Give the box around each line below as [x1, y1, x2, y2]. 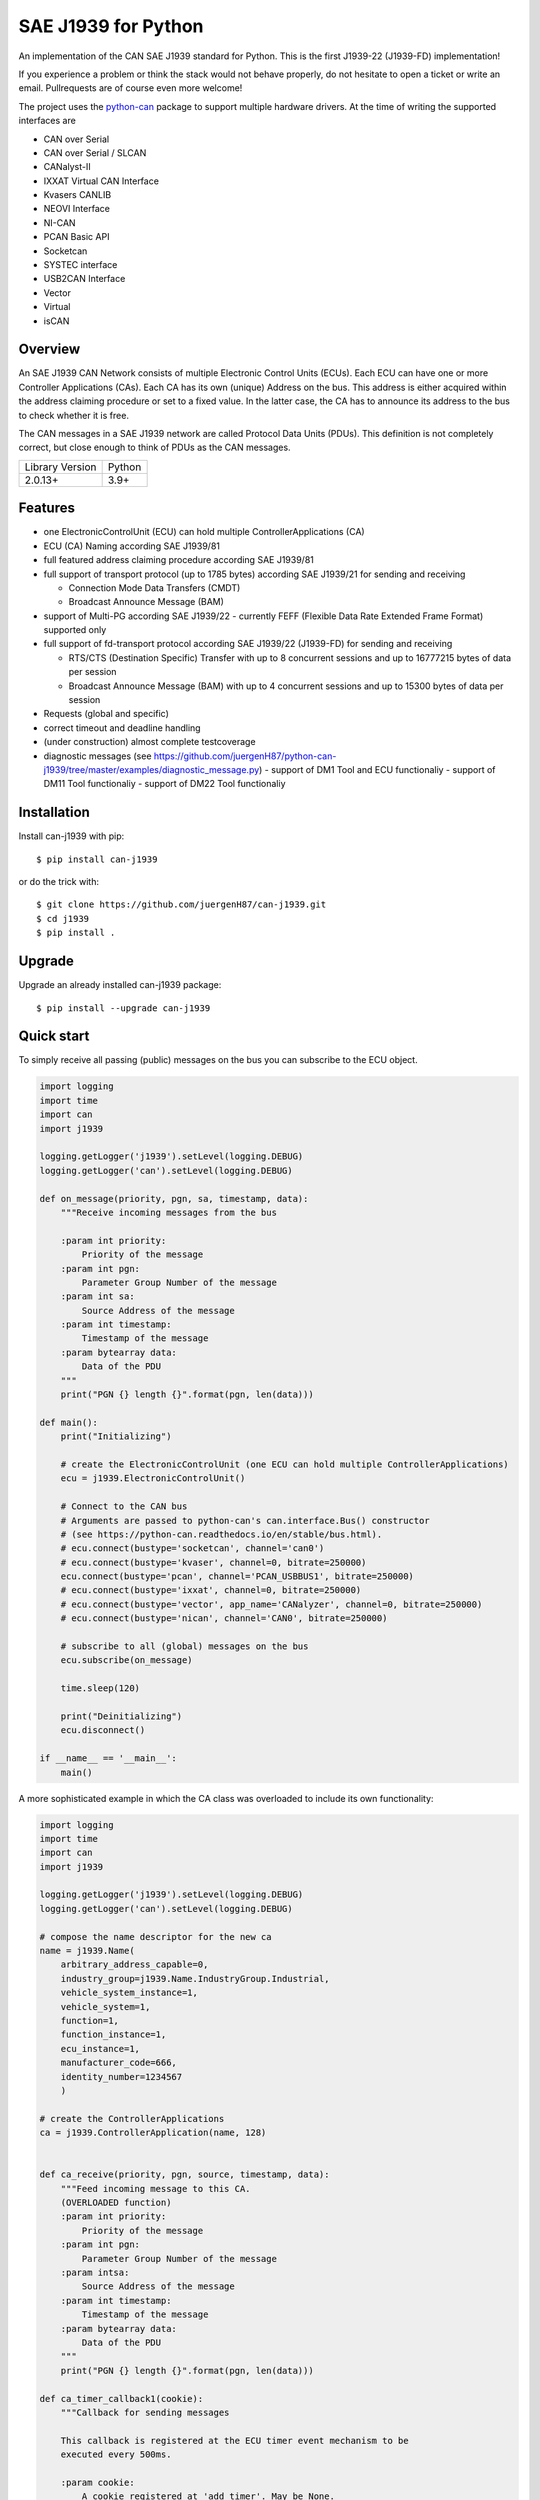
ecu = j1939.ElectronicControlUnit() [60, 1473, 246, 1484]
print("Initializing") [60, 1431, 172, 1442]
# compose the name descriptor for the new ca [39, 1931, 272, 1942]
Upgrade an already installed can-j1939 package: [18, 979, 222, 991]
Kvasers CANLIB [43, 189, 112, 201]
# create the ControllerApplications [39, 2113, 225, 2124]
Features [18, 500, 75, 517]
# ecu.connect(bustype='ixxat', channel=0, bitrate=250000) [60, 1585, 362, 1596]
